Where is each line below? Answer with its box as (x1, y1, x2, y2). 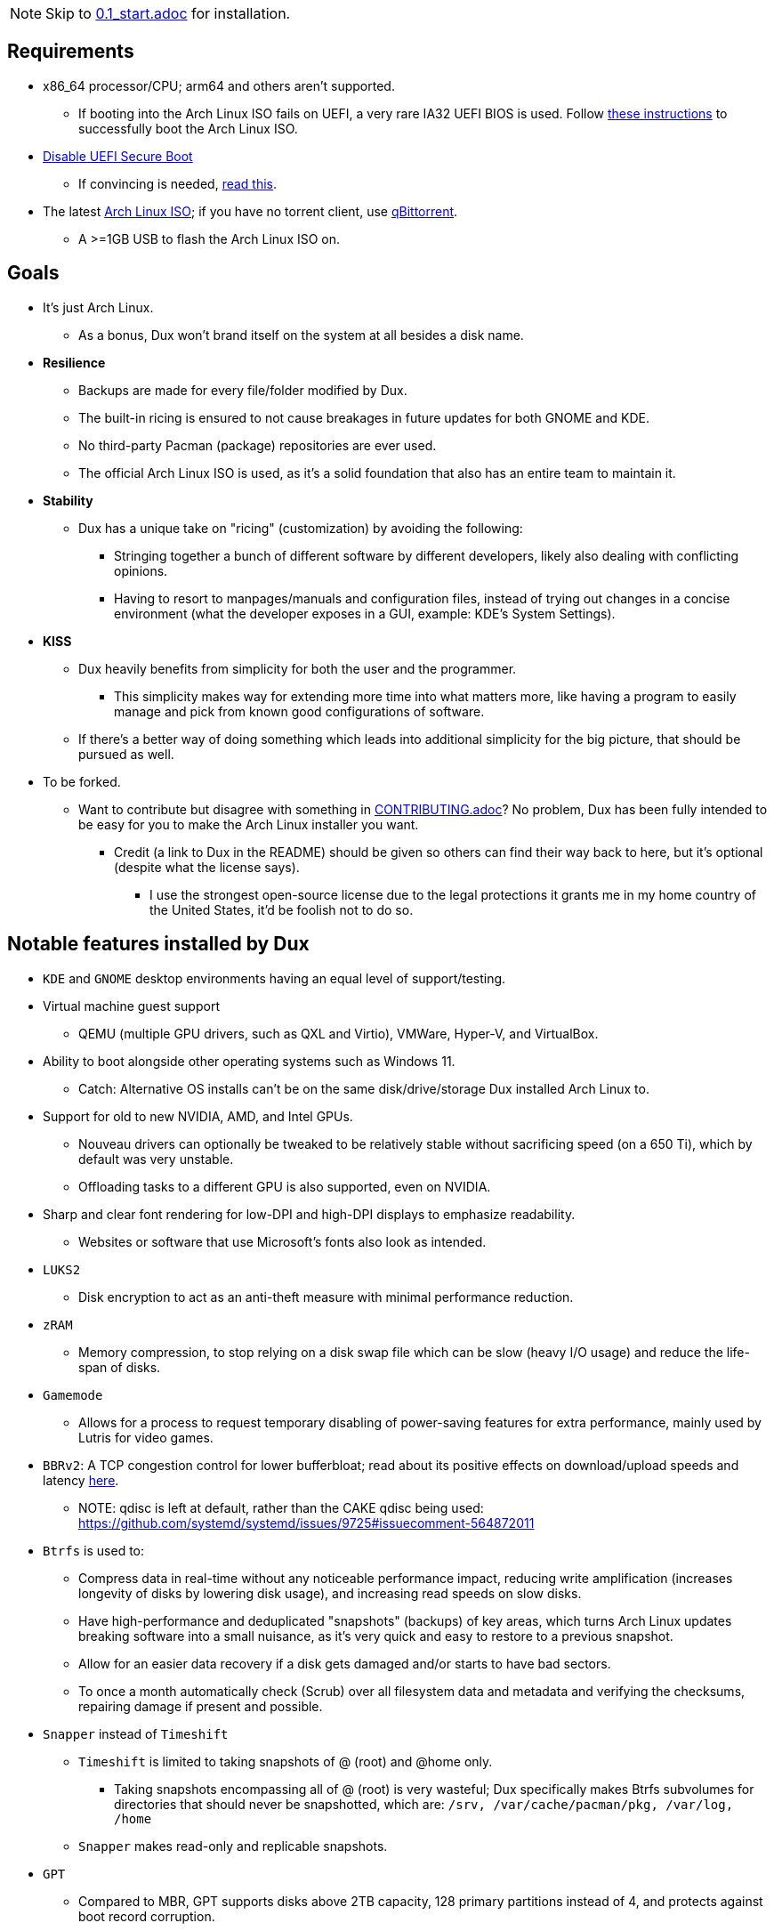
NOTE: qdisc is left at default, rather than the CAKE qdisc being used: (78, 1499, 484, 1515)
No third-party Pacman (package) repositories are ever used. (78, 437, 437, 453)
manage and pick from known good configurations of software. (114, 703, 485, 719)
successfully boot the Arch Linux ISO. (78, 120, 298, 136)
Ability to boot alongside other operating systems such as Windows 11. (43, 1053, 456, 1069)
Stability (43, 492, 93, 508)
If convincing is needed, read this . (78, 175, 278, 191)
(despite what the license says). (114, 859, 300, 875)
